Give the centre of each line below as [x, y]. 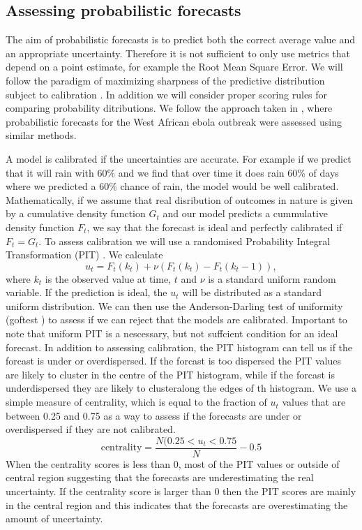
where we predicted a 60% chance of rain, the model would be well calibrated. [172, 186]
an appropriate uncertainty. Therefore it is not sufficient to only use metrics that [178, 53]
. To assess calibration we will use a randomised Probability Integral [184, 241]
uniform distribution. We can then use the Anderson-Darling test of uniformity [174, 306]
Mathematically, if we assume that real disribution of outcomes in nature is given [179, 199]
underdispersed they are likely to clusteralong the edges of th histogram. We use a [181, 388]
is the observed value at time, [108, 278]
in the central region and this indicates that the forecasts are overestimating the [177, 505]
